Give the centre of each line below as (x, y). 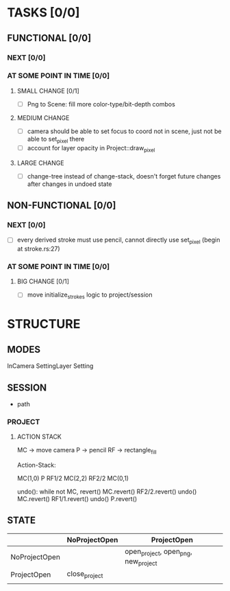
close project (85, 575)
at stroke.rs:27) (38, 249)
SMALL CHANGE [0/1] (48, 91)
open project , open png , (158, 552)
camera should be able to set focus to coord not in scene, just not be (124, 131)
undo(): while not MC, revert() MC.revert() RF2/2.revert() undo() (107, 491)
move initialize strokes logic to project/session (90, 295)
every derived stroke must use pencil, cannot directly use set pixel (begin (118, 241)
